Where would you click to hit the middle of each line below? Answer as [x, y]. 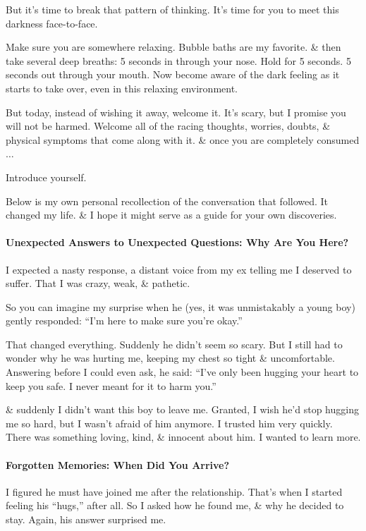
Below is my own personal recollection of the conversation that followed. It [167, 201]
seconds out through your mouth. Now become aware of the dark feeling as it [173, 74]
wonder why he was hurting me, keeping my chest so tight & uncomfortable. [170, 358]
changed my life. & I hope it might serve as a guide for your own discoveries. [171, 215]
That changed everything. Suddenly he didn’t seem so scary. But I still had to [174, 344]
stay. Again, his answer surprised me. [86, 519]
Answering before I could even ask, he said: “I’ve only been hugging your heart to [182, 372]
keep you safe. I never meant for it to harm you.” [111, 385]
